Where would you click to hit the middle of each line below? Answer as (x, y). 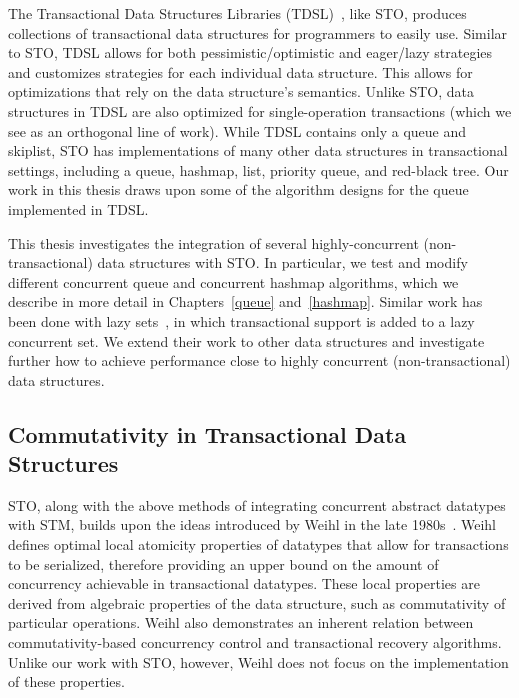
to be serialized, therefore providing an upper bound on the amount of (223, 563)
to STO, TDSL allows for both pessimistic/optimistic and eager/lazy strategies (250, 52)
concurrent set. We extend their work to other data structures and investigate (246, 340)
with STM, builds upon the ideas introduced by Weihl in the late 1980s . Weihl (252, 524)
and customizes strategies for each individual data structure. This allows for (240, 71)
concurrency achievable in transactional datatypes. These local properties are (244, 583)
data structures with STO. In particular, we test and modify (282, 262)
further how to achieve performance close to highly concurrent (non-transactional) (259, 360)
